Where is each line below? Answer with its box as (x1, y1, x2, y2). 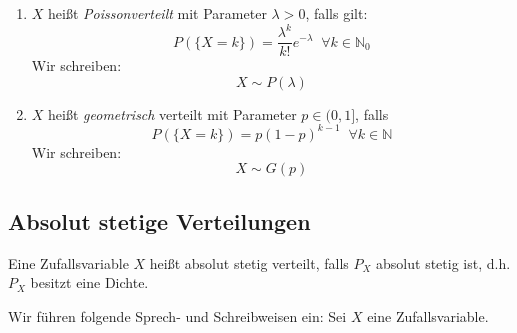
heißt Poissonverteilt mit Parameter (48, 3, 267, 23)
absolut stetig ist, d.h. (376, 252, 511, 273)
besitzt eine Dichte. (30, 272, 149, 293)
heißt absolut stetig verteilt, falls (149, 252, 349, 273)
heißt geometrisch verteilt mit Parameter (48, 103, 297, 124)
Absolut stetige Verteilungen (8, 205, 311, 236)
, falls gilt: (305, 3, 368, 23)
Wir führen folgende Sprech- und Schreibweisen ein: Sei (8, 305, 347, 326)
